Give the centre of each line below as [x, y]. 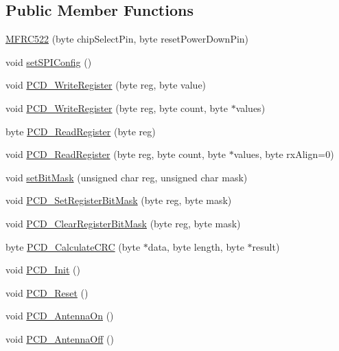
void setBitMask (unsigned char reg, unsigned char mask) [127, 177]
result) [266, 246]
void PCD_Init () [43, 270]
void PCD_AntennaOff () [60, 338]
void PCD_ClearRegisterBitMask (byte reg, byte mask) [123, 223]
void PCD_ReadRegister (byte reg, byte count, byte [116, 154]
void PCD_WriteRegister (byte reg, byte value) [106, 85]
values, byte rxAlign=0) [284, 154]
